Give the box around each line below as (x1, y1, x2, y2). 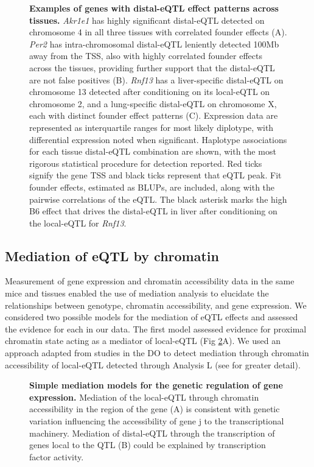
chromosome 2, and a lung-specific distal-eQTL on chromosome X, (29, 97, 277, 110)
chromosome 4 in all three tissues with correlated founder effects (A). (29, 26, 287, 38)
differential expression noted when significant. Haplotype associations (29, 133, 287, 146)
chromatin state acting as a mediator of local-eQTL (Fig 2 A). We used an (5, 334, 281, 347)
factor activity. (29, 450, 84, 463)
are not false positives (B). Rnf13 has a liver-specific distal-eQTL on (29, 73, 284, 86)
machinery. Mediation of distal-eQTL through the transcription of (29, 426, 275, 439)
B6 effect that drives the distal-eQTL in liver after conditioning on (29, 205, 277, 217)
